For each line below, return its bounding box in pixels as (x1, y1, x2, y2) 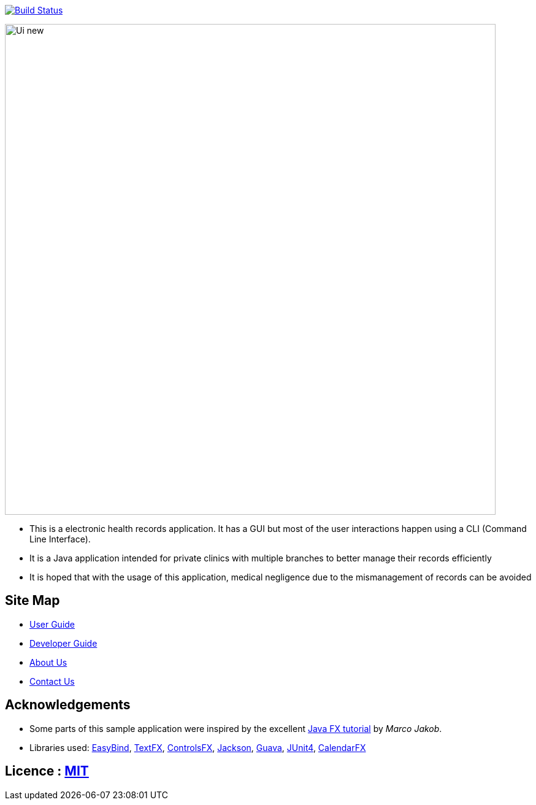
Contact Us (29, 676, 75, 687)
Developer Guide (29, 637, 98, 649)
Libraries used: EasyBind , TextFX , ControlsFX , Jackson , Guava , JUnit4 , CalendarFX (29, 742, 366, 753)
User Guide (29, 618, 75, 630)
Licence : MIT (5, 763, 89, 779)
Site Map (5, 593, 60, 609)
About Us (29, 657, 67, 668)
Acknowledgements (5, 697, 131, 713)
